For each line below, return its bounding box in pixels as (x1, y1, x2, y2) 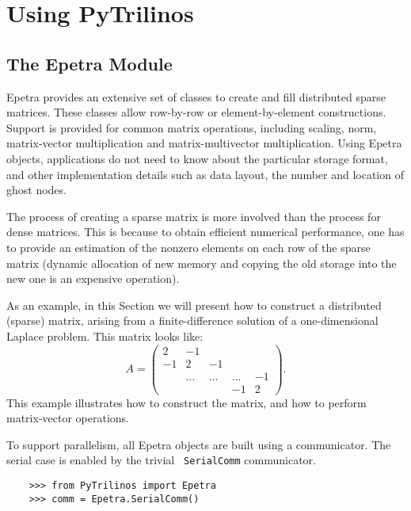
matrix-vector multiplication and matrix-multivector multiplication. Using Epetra (6, 135, 402, 151)
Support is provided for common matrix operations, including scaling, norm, (6, 119, 377, 135)
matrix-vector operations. (6, 410, 129, 426)
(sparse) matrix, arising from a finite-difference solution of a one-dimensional (6, 312, 379, 329)
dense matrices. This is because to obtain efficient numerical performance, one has (6, 223, 405, 240)
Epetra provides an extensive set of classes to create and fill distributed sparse (6, 88, 386, 105)
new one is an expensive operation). (6, 270, 180, 287)
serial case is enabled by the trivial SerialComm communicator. (6, 452, 316, 468)
